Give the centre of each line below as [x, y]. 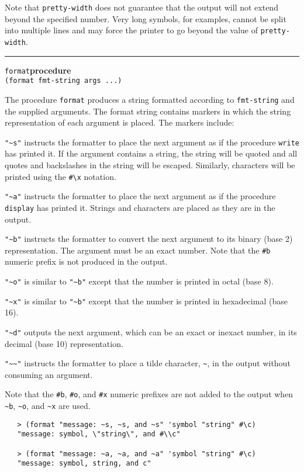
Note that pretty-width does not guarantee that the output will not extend [141, 7]
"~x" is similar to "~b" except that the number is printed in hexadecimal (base [146, 301]
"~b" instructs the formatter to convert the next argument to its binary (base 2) [149, 239]
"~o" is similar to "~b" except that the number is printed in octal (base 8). [139, 281]
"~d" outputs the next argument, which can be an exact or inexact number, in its [151, 332]
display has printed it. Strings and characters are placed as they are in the [140, 207]
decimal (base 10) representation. [64, 343]
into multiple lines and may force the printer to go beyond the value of [132, 30]
